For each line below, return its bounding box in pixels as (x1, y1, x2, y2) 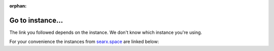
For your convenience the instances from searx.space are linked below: (9, 38, 159, 45)
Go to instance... (9, 16, 63, 25)
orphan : (9, 3, 27, 9)
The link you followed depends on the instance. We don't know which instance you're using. (9, 29, 202, 35)
